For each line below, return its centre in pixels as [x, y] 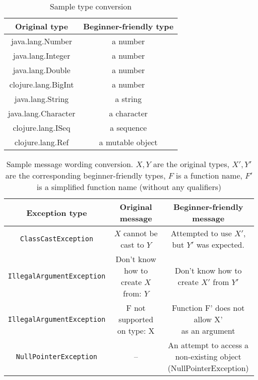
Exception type [57, 212]
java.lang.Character [42, 113]
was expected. [220, 244]
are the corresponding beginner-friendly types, [85, 175]
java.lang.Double [41, 70]
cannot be [140, 233]
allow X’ [208, 319]
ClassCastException [57, 239]
